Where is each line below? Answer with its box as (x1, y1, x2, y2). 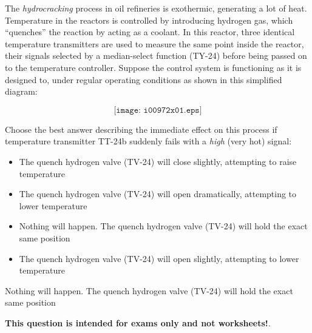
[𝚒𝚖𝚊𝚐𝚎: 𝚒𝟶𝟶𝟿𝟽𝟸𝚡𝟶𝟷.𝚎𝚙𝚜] (114, 106, 202, 115)
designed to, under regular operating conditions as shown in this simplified (5, 73, 282, 86)
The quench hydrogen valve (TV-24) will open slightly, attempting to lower (19, 252, 299, 264)
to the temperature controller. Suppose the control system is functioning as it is (5, 61, 302, 73)
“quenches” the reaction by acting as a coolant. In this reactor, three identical (5, 25, 295, 38)
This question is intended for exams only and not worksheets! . (5, 316, 271, 329)
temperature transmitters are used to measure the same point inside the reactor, (5, 37, 304, 50)
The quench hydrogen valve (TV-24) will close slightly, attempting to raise (19, 155, 297, 167)
